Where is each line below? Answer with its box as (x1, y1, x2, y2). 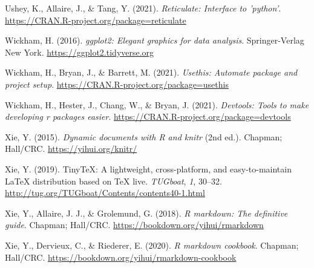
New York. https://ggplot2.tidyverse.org (5, 45, 154, 58)
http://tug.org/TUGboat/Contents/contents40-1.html (5, 186, 205, 199)
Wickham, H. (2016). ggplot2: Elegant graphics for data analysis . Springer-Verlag (5, 34, 304, 47)
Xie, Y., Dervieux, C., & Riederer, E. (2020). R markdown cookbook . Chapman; (5, 238, 299, 251)
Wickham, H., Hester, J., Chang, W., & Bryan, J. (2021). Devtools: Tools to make (5, 98, 309, 111)
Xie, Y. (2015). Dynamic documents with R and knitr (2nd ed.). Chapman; (5, 130, 283, 143)
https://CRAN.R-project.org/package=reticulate (5, 13, 186, 26)
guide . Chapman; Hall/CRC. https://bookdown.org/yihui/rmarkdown (5, 218, 264, 231)
